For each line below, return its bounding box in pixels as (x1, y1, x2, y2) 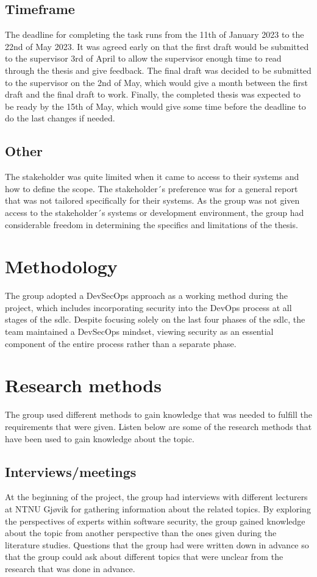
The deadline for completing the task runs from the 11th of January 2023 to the (5, 28, 304, 41)
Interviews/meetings (5, 462, 137, 481)
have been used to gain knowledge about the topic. (5, 432, 194, 445)
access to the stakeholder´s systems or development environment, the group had (5, 206, 304, 218)
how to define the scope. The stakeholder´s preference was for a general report (5, 182, 298, 195)
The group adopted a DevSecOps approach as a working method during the (5, 289, 288, 302)
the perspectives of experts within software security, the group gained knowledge (5, 514, 305, 527)
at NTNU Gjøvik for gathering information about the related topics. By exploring (5, 502, 311, 515)
